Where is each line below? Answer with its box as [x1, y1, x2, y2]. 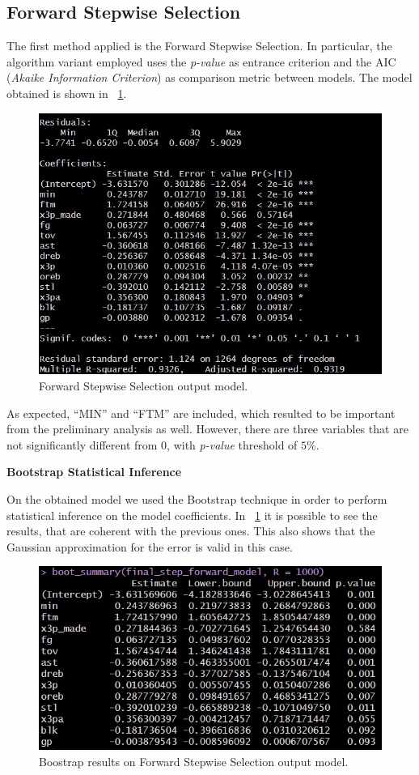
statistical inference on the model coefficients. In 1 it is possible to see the [6, 506, 378, 523]
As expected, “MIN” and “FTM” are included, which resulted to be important [6, 404, 396, 421]
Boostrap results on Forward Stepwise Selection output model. [39, 752, 349, 769]
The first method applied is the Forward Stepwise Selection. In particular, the [6, 37, 392, 54]
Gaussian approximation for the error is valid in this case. [6, 538, 293, 555]
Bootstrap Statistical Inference [6, 463, 182, 480]
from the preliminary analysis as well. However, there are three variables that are [6, 420, 408, 437]
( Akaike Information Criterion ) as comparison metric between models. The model [6, 69, 413, 86]
